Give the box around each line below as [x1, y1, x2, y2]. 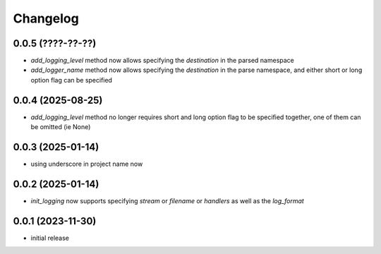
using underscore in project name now [30, 159, 143, 169]
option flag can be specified [30, 75, 113, 84]
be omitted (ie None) [30, 123, 91, 131]
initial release [30, 234, 70, 242]
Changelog [13, 11, 79, 26]
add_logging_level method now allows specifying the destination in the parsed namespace [30, 56, 294, 65]
